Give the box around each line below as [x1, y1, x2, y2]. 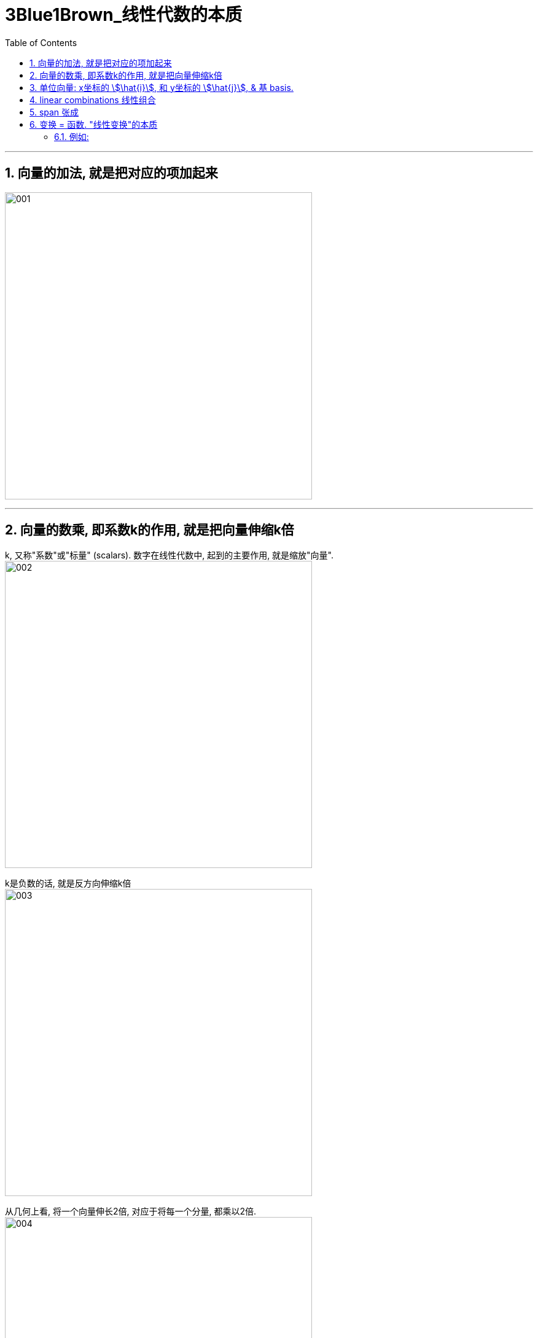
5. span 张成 [29, 106, 79, 117]
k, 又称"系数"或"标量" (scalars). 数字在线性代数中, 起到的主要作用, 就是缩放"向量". [5, 550, 334, 561]
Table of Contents [5, 37, 77, 48]
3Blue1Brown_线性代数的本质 [5, 4, 243, 25]
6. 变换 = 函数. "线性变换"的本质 [29, 119, 158, 130]
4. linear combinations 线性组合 [29, 94, 156, 105]
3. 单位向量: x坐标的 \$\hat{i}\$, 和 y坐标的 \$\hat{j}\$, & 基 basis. [29, 82, 294, 93]
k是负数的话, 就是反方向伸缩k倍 [5, 878, 131, 889]
